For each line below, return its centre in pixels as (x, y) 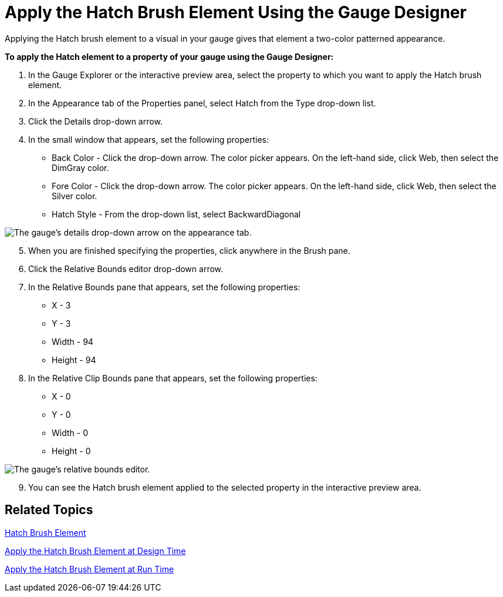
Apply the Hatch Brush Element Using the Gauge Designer (236, 12)
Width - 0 (70, 432)
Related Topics (49, 510)
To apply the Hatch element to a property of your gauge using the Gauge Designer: (169, 56)
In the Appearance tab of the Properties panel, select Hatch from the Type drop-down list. (202, 103)
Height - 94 (74, 360)
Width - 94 (72, 341)
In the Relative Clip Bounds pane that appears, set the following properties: (173, 378)
